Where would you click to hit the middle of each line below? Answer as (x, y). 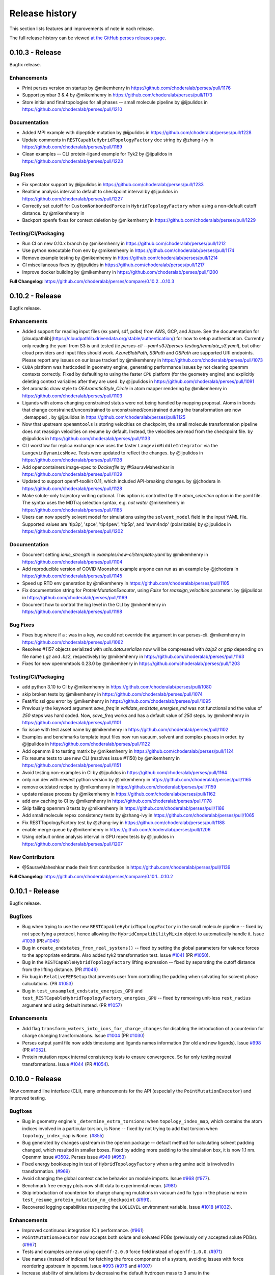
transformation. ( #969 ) (46, 1171)
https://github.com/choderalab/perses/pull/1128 (72, 488)
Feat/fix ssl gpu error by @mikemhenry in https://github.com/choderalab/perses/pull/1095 (117, 701)
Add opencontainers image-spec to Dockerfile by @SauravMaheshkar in (98, 467)
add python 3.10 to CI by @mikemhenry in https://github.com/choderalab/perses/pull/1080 (117, 687)
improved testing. (28, 1098)
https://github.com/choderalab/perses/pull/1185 (72, 509)
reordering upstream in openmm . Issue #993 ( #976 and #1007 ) (87, 1266)
